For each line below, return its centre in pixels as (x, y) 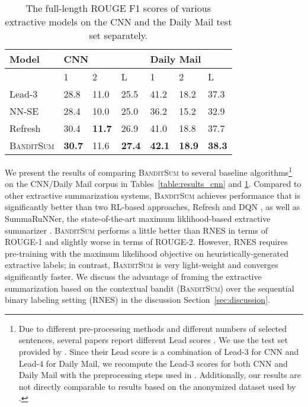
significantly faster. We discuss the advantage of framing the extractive (133, 276)
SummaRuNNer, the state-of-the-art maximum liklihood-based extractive (138, 219)
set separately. (118, 35)
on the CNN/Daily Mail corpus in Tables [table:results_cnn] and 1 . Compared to (153, 184)
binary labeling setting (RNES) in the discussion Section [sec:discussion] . (137, 300)
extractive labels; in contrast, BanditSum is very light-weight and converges (142, 265)
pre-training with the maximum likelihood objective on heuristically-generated (147, 253)
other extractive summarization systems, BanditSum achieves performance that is (153, 195)
